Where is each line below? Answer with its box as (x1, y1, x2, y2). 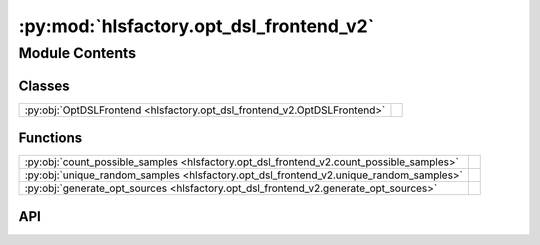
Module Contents (18, 44, 137, 62)
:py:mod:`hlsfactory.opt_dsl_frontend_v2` (18, 15, 375, 37)
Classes (18, 77, 70, 94)
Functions (18, 130, 83, 147)
